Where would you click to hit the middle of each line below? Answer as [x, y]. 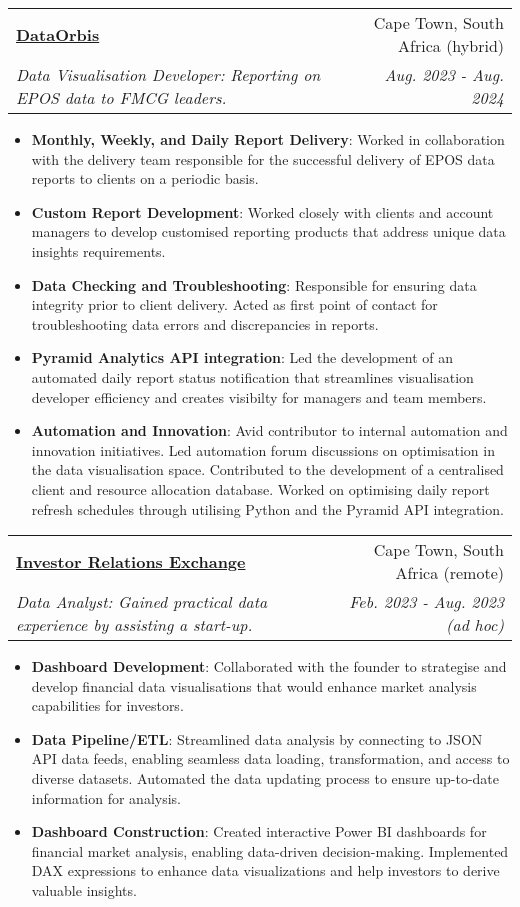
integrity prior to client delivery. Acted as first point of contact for [234, 304]
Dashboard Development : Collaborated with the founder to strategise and [269, 666]
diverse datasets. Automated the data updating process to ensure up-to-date [265, 778]
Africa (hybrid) [451, 45]
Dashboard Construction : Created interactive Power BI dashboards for [259, 831]
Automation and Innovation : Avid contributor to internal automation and [269, 430]
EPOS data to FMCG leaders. [121, 97]
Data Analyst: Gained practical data [142, 602]
